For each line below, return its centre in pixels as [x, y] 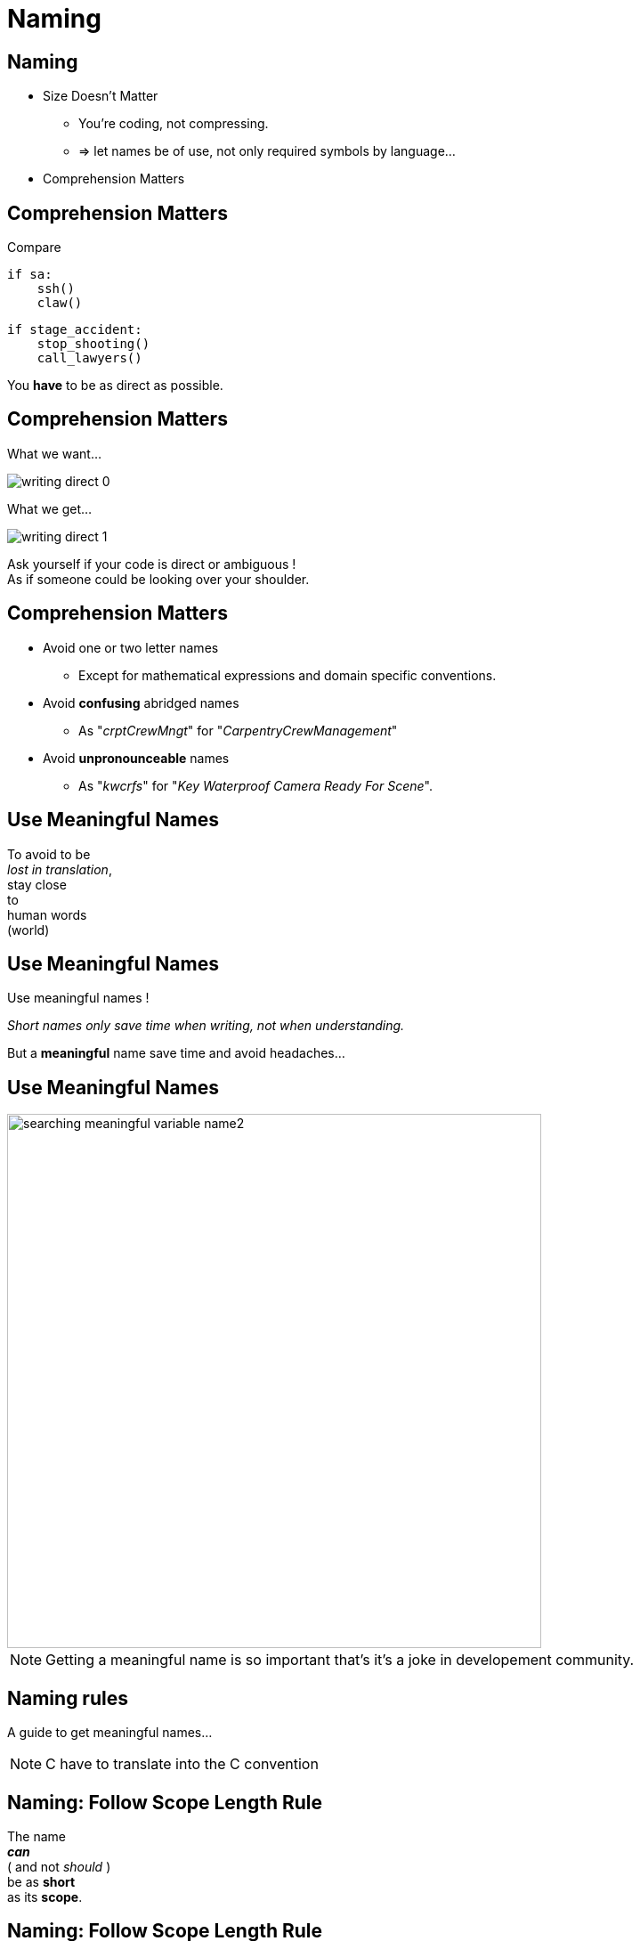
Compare [34, 248]
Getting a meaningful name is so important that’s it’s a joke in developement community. [340, 1660]
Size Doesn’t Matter [101, 96]
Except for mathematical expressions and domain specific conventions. [288, 675]
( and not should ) [59, 1866]
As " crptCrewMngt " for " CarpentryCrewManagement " [238, 730]
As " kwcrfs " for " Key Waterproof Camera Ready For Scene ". [256, 785]
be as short [41, 1881]
